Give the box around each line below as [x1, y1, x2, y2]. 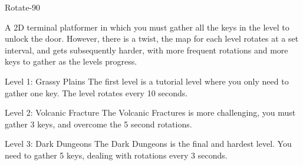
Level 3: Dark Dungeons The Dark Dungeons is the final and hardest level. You [5, 137, 292, 150]
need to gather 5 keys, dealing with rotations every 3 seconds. [5, 149, 228, 161]
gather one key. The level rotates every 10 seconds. [5, 86, 188, 99]
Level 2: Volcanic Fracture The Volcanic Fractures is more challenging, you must [5, 106, 296, 119]
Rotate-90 [5, 1, 41, 13]
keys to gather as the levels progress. [5, 55, 137, 68]
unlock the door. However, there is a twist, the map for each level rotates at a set [5, 32, 299, 45]
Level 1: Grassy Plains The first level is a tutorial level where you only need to [5, 75, 289, 87]
